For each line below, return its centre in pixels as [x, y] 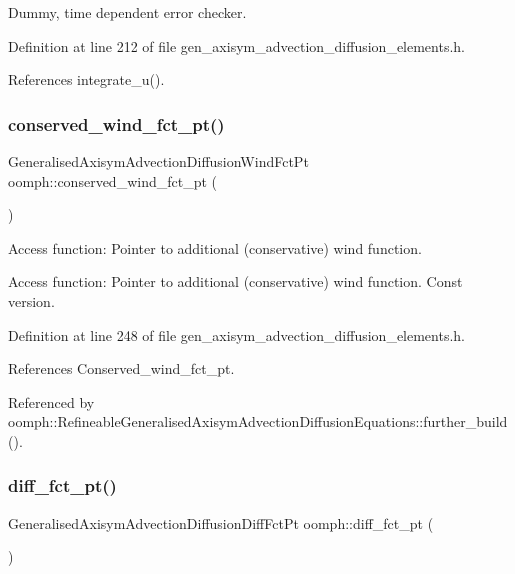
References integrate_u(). [86, 79]
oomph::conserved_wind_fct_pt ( [112, 180]
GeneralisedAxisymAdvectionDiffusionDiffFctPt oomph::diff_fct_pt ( [221, 522]
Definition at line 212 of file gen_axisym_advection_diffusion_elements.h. [237, 45]
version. [31, 300]
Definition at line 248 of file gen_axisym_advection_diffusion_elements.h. [237, 334]
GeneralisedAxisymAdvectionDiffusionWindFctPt [158, 161]
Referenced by [51, 401]
